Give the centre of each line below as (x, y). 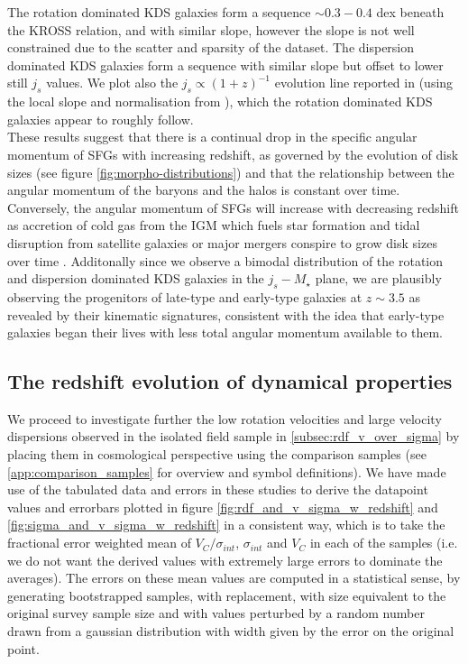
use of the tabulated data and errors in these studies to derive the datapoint (218, 489)
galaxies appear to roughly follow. (101, 119)
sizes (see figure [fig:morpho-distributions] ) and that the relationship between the (231, 172)
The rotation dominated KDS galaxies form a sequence (159, 12)
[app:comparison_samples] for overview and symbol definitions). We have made (227, 471)
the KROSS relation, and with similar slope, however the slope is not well (211, 29)
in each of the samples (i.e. (384, 543)
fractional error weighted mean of (99, 543)
